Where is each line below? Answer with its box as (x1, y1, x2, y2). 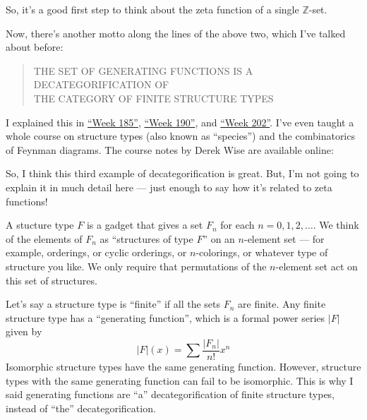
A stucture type (6, 217, 74, 232)
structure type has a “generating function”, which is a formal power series (6, 310, 325, 325)
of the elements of (6, 231, 83, 246)
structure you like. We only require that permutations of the (6, 258, 267, 273)
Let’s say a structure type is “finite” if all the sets (6, 296, 221, 311)
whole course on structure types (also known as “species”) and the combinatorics (6, 128, 355, 143)
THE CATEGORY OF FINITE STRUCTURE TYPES (33, 90, 274, 105)
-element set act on (275, 258, 358, 273)
